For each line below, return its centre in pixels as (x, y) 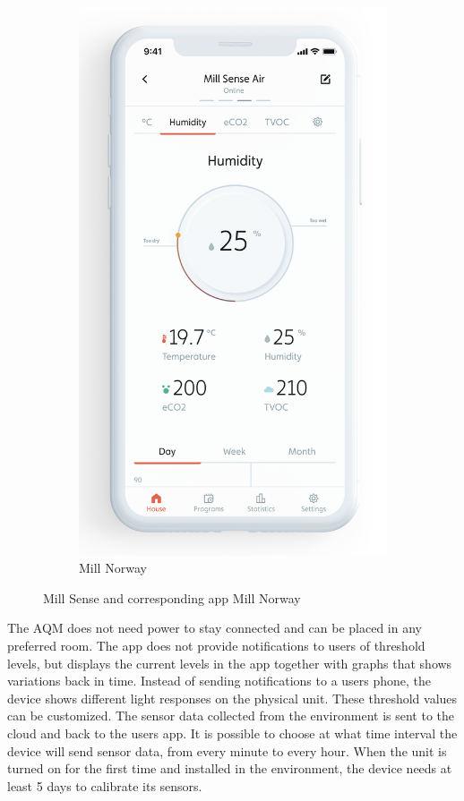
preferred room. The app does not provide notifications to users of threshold (216, 645)
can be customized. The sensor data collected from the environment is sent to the (231, 716)
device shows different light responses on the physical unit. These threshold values (232, 698)
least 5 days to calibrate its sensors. (105, 785)
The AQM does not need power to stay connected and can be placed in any (215, 628)
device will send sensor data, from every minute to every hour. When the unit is (227, 750)
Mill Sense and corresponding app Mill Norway (172, 597)
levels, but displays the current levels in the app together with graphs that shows (230, 663)
